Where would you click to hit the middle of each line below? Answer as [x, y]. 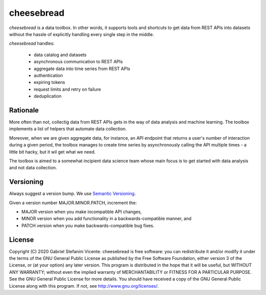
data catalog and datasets [60, 55]
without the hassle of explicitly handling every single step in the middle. [82, 34]
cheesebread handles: [32, 43]
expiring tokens [50, 82]
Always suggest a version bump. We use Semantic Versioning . [72, 194]
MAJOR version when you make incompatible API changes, [82, 212]
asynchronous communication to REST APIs [78, 62]
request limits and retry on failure [67, 89]
